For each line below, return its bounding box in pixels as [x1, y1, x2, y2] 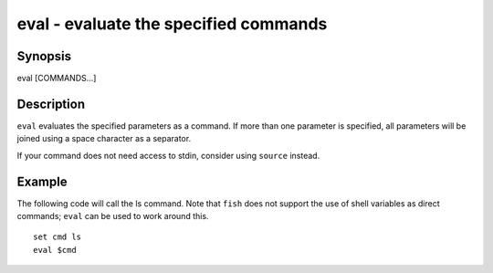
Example [16, 173, 68, 189]
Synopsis [16, 48, 72, 64]
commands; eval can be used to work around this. [16, 211, 209, 222]
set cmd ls [33, 232, 82, 242]
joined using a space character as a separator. [16, 133, 192, 144]
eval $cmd [33, 245, 77, 255]
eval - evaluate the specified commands [16, 14, 328, 34]
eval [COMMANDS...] [16, 73, 97, 84]
